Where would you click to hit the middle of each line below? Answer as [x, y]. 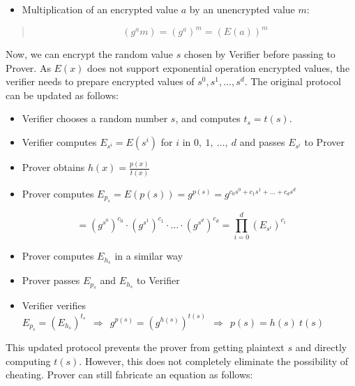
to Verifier [158, 280]
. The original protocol [293, 81]
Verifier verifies [54, 305]
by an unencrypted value [242, 9]
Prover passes [51, 280]
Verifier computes [59, 142]
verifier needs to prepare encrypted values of [100, 81]
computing [28, 361]
